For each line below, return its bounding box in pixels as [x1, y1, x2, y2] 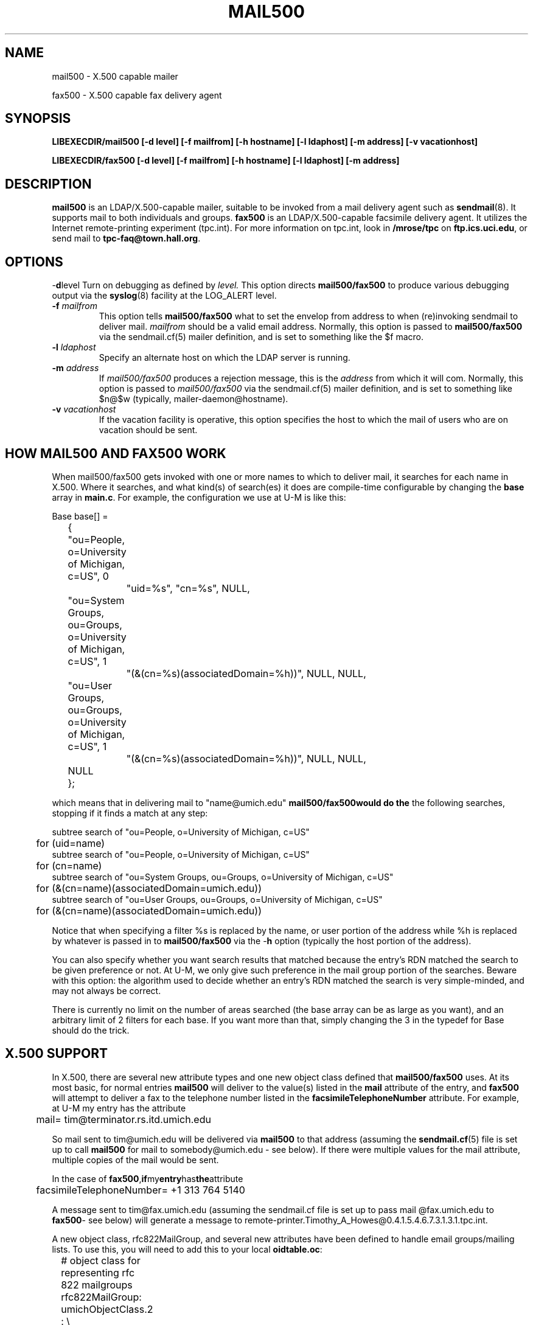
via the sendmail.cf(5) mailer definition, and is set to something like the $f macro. [99, 332, 423, 343]
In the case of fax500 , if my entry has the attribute [52, 1173, 243, 1184]
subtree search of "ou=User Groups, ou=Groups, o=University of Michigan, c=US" [52, 894, 383, 905]
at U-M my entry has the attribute [52, 1102, 186, 1113]
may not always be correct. [52, 985, 161, 996]
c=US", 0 [68, 569, 109, 582]
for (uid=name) [36, 836, 105, 849]
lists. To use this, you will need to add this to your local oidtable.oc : [52, 1243, 322, 1254]
